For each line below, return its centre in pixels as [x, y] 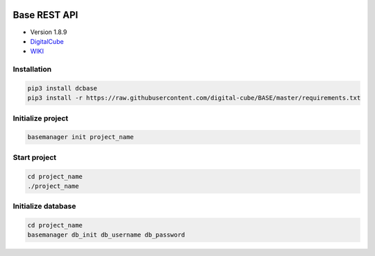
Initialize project [41, 118]
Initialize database [44, 207]
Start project [35, 157]
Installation [32, 70]
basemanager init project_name [81, 137]
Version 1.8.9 [49, 32]
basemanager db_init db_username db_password [106, 235]
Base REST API [45, 15]
